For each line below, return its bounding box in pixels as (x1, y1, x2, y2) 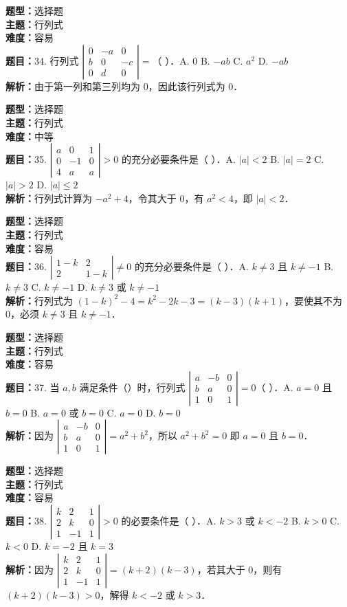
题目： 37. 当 (5, 379, 60, 394)
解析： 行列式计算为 (5, 190, 92, 205)
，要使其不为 (284, 293, 342, 307)
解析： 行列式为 (5, 293, 73, 307)
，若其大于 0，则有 (197, 562, 282, 576)
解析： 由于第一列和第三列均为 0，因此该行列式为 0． (5, 78, 243, 93)
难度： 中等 (5, 129, 54, 143)
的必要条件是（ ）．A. (121, 514, 216, 528)
